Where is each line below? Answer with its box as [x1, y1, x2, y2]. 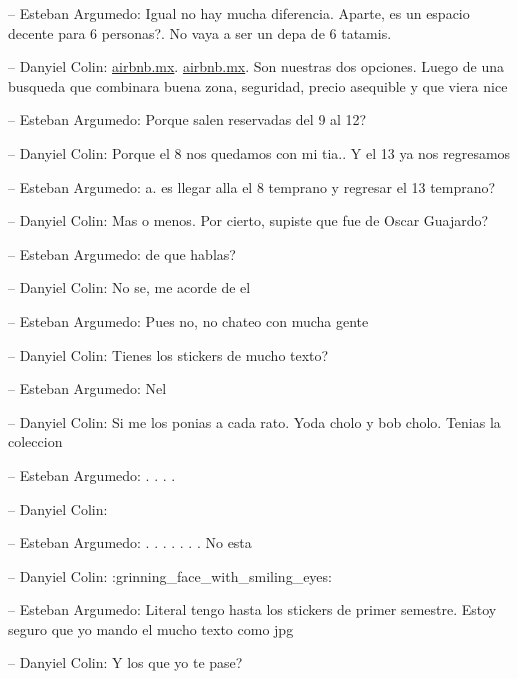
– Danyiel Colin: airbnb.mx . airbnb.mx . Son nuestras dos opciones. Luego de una [8, 56, 504, 77]
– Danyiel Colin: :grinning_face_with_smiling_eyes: [8, 565, 332, 586]
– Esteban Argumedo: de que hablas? [8, 243, 236, 264]
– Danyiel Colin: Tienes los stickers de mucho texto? [8, 344, 329, 365]
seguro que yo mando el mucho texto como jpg [8, 618, 294, 639]
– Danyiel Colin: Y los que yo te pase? [8, 652, 243, 673]
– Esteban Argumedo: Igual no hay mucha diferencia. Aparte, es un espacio [8, 3, 470, 23]
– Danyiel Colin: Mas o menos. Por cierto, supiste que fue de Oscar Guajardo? [8, 210, 489, 231]
